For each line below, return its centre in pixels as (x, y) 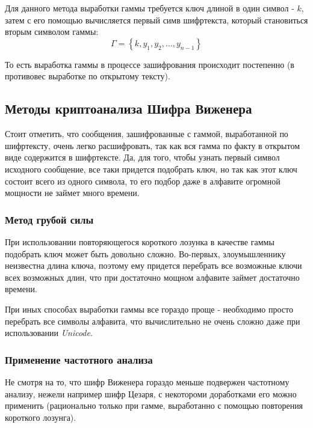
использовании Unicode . (49, 333)
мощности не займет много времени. (72, 193)
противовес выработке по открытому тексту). (88, 76)
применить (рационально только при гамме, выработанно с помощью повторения (154, 405)
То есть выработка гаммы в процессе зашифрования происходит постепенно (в (150, 64)
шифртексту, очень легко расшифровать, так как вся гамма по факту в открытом (153, 145)
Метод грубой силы (49, 219)
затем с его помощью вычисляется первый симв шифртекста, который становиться (156, 20)
